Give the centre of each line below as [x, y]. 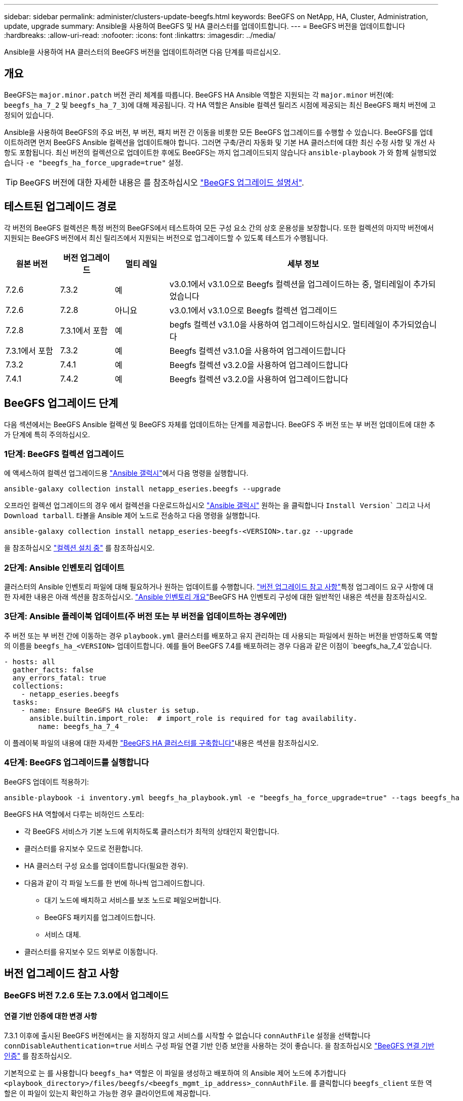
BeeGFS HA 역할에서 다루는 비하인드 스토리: [74, 814]
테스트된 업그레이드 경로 [60, 207]
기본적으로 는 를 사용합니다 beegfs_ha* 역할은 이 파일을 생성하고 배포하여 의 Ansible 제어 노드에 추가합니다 [175, 1073]
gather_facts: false [53, 670]
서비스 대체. [63, 934]
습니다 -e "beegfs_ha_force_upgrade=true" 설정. [94, 162]
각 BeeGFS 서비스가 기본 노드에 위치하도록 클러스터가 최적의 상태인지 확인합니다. [152, 831]
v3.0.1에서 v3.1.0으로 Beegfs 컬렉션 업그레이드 [253, 310]
